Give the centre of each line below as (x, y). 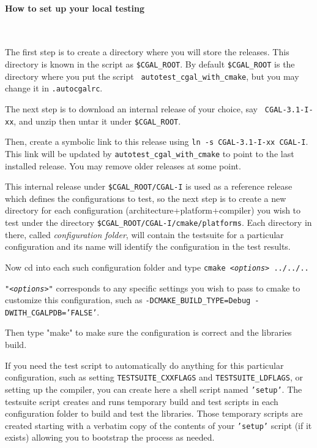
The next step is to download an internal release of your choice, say (131, 108)
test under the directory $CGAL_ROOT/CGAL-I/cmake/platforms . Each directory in (158, 222)
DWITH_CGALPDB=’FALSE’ (51, 313)
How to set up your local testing (75, 8)
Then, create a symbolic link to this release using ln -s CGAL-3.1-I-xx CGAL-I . (157, 141)
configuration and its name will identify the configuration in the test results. (148, 246)
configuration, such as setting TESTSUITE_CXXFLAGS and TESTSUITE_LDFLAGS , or (154, 377)
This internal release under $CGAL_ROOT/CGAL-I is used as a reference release (149, 186)
